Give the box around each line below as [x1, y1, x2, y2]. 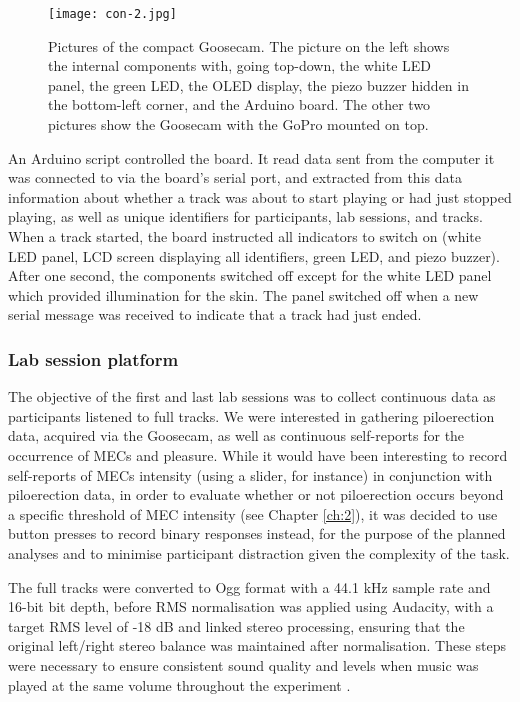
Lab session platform [8, 346, 179, 371]
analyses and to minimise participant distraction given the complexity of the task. [8, 542, 510, 563]
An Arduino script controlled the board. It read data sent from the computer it [8, 147, 495, 168]
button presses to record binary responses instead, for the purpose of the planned [8, 523, 506, 544]
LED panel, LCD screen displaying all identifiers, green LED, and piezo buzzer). [8, 245, 500, 266]
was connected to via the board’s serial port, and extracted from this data [8, 167, 462, 188]
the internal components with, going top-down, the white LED [48, 55, 431, 76]
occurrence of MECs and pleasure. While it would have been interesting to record [8, 444, 508, 465]
